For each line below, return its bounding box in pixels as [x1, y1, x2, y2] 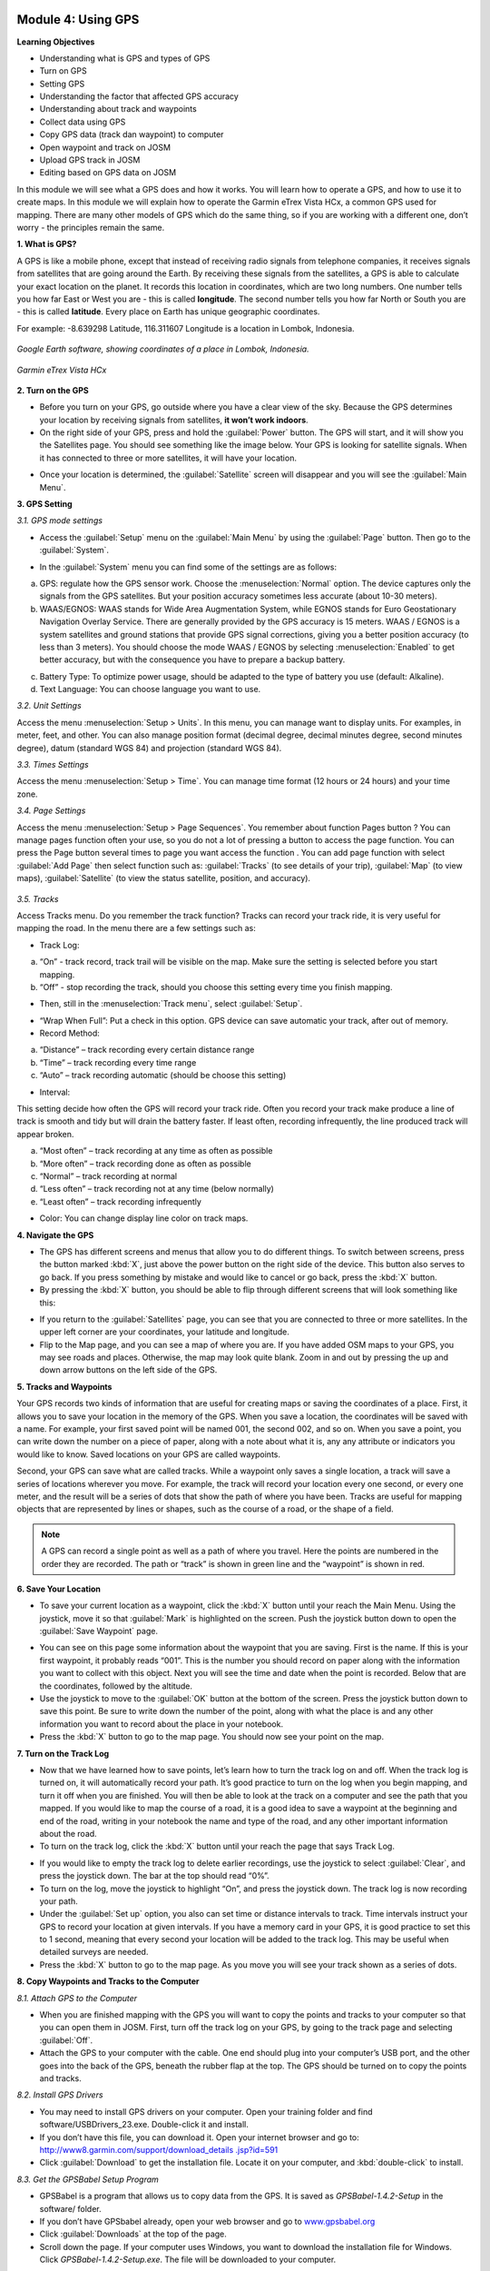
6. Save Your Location [16, 1583, 102, 1594]
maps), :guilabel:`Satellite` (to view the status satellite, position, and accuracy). [16, 873, 311, 884]
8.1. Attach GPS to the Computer [16, 1992, 138, 2003]
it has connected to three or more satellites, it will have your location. [39, 452, 297, 463]
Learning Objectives [16, 36, 95, 47]
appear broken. [16, 1128, 74, 1139]
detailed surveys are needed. [39, 1947, 149, 1958]
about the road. [39, 1828, 97, 1839]
